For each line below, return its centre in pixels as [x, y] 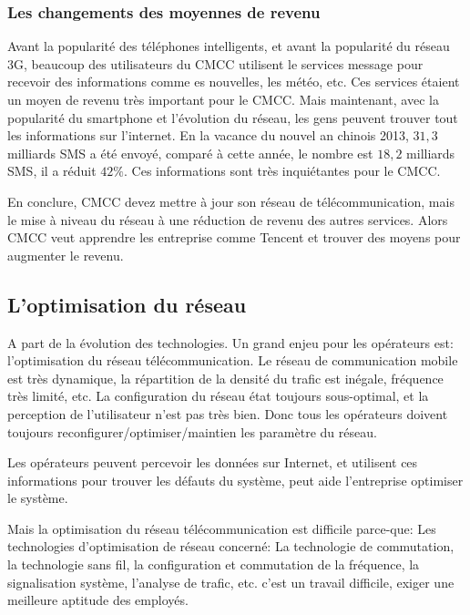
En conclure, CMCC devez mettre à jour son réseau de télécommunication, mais [231, 201]
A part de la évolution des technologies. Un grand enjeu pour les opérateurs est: [230, 342]
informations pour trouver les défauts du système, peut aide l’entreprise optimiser [235, 480]
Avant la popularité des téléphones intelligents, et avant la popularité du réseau [229, 46]
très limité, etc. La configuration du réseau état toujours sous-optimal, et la [218, 396]
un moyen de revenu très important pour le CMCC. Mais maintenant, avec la [223, 99]
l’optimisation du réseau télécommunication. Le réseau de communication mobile [233, 360]
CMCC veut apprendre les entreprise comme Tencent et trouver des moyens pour [234, 237]
